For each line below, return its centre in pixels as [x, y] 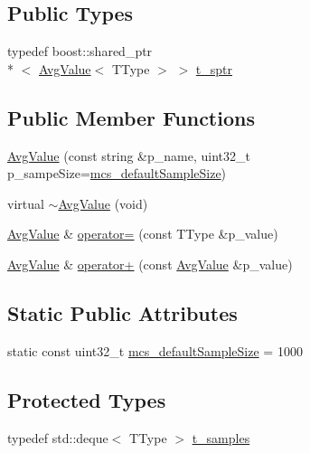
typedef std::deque [58, 437]
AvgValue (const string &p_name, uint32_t [129, 155]
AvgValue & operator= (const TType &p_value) [143, 234]
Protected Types [87, 399]
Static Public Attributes [122, 312]
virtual [26, 203]
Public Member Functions [131, 117]
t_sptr [214, 68]
